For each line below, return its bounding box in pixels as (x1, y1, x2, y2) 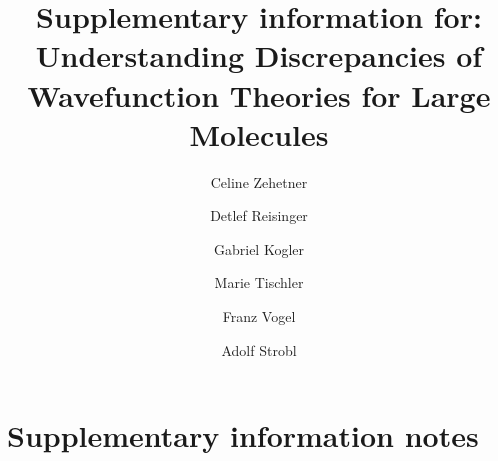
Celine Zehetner (210, 171, 308, 192)
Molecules (189, 113, 329, 154)
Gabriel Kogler (213, 238, 305, 259)
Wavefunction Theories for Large (27, 74, 491, 115)
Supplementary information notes (7, 415, 479, 456)
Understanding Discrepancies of (35, 35, 483, 76)
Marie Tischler (214, 272, 304, 293)
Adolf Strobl (221, 339, 297, 360)
